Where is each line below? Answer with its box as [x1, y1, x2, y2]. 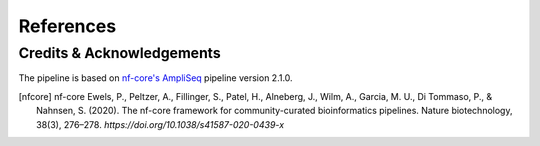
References [18, 15, 117, 37]
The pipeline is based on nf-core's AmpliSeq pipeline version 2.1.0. [18, 72, 294, 84]
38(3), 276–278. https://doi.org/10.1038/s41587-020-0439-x [36, 118, 285, 130]
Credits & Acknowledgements [18, 44, 221, 62]
